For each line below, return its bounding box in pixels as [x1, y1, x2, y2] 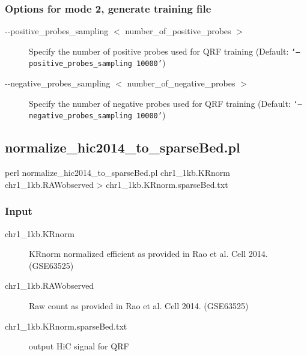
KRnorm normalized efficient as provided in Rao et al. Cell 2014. [29, 247, 268, 260]
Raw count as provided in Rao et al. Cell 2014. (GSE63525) [29, 300, 249, 312]
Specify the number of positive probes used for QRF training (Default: [29, 44, 289, 57]
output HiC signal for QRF [29, 340, 129, 352]
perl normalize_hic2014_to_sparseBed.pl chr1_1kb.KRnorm [5, 166, 230, 179]
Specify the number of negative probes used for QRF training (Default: [29, 97, 291, 109]
